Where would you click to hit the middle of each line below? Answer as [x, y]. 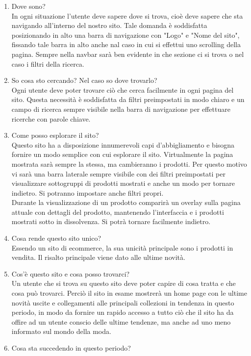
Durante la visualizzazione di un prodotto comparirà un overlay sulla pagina [126, 202]
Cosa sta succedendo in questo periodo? [71, 348]
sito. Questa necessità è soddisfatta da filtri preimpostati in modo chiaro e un [128, 99]
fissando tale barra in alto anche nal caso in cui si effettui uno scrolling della [126, 44]
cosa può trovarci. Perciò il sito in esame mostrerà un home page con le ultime [129, 293]
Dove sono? [28, 6]
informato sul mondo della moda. [61, 331]
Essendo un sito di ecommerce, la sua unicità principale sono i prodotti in [122, 247]
